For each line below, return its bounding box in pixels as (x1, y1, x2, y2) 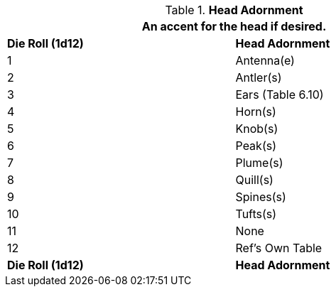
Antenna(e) (235, 53, 295, 67)
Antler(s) (235, 70, 282, 85)
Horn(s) (235, 104, 276, 119)
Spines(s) (235, 190, 286, 204)
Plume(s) (235, 156, 283, 170)
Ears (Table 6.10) (235, 87, 324, 102)
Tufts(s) (235, 207, 277, 221)
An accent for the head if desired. (141, 19, 327, 33)
